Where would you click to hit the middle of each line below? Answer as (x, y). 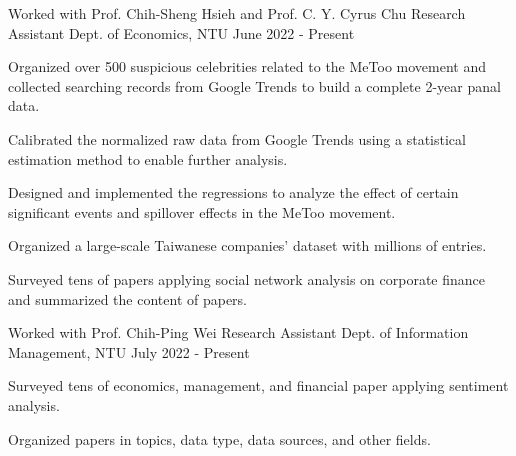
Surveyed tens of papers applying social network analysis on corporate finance (246, 278)
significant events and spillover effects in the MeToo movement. (202, 211)
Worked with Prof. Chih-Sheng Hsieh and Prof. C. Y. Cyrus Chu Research (237, 13)
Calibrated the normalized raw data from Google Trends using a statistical (237, 138)
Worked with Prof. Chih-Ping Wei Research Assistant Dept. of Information (238, 332)
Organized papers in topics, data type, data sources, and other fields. (219, 438)
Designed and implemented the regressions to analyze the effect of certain (233, 192)
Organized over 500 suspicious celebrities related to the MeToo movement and (247, 66)
